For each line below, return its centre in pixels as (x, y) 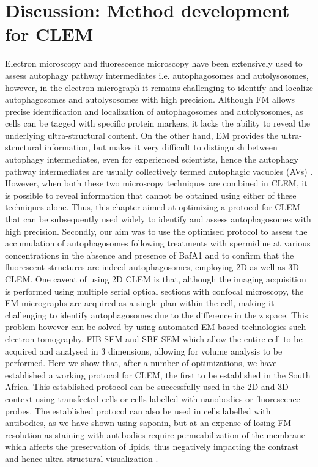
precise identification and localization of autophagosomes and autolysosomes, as (154, 111)
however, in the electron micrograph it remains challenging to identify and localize (159, 87)
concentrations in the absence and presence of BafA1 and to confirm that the (150, 255)
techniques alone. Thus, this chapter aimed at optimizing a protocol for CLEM (153, 207)
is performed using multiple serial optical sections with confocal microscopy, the (154, 291)
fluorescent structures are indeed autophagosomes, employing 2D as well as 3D (152, 267)
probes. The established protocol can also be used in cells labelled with (138, 410)
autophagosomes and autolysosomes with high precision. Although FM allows (150, 99)
